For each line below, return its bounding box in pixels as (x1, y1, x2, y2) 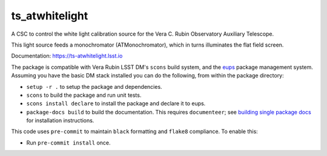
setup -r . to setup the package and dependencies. (26, 83, 163, 90)
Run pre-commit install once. (26, 139, 111, 146)
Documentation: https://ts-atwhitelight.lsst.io (11, 52, 123, 60)
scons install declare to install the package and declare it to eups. (26, 100, 206, 107)
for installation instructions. (26, 117, 94, 124)
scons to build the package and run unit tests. (26, 91, 142, 99)
